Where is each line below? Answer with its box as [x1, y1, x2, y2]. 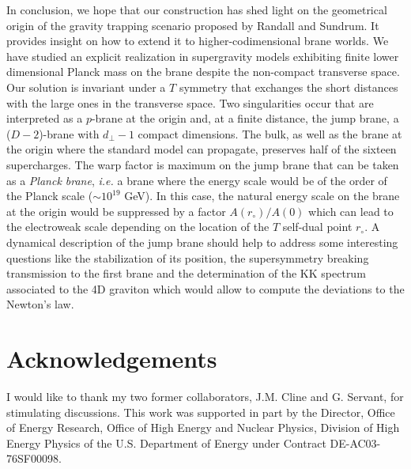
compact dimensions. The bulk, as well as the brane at [138, 125, 402, 142]
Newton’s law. [6, 296, 74, 312]
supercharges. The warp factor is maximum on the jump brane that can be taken [6, 156, 399, 172]
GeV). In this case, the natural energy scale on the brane [124, 187, 400, 204]
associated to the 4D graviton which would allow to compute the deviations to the [6, 280, 405, 297]
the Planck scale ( [6, 187, 93, 204]
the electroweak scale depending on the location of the [6, 218, 270, 235]
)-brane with [39, 125, 100, 142]
